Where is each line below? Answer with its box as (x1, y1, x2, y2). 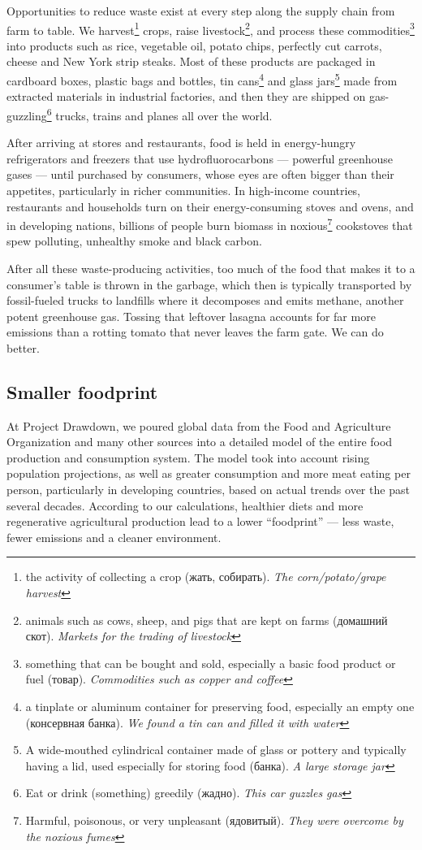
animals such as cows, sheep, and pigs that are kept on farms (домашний (25, 611, 388, 628)
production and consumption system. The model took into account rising (6, 449, 370, 466)
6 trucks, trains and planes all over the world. (46, 104, 273, 124)
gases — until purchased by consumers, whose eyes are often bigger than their (6, 166, 394, 183)
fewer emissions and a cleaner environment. (6, 528, 222, 545)
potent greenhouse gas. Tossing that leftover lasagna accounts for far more (6, 307, 376, 324)
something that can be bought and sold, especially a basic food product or (25, 654, 396, 671)
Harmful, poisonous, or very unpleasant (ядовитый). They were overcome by (25, 811, 403, 828)
